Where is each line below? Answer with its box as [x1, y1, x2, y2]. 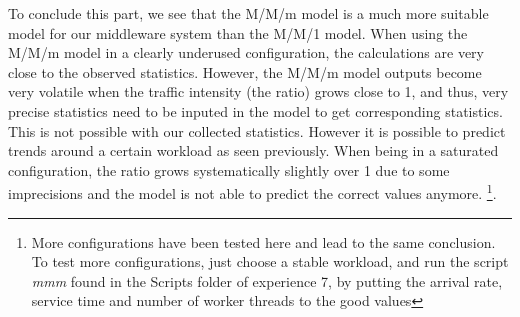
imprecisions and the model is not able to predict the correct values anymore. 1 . [8, 180, 497, 203]
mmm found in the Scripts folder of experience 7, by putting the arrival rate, [31, 270, 503, 291]
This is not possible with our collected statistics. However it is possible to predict [8, 120, 506, 141]
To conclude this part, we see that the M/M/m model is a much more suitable [8, 3, 489, 23]
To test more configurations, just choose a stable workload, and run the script [31, 251, 509, 272]
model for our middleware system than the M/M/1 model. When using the [8, 22, 468, 43]
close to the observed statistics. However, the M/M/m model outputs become [8, 61, 482, 82]
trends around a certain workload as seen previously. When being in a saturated [8, 140, 499, 161]
